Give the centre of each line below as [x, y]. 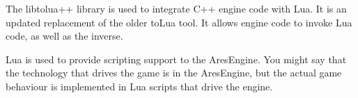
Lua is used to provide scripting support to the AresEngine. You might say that [176, 59]
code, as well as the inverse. [64, 36]
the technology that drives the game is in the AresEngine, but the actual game [174, 73]
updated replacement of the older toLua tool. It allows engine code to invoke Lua [179, 22]
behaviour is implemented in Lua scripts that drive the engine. [139, 86]
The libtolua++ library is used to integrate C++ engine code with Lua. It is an [176, 8]
